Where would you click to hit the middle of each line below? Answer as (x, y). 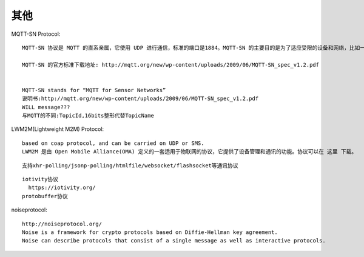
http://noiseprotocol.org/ (62, 224)
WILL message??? (46, 107)
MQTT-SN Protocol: (36, 34)
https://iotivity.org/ (62, 188)
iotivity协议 (40, 179)
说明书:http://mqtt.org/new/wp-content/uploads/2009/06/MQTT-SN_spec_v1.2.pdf (140, 99)
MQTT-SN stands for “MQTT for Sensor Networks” (94, 90)
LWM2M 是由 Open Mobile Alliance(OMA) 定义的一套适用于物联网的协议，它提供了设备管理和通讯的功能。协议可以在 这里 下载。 (190, 152)
